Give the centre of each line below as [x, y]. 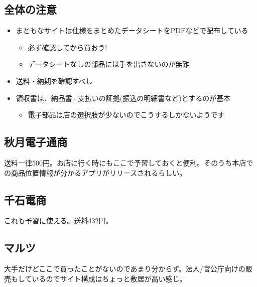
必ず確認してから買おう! [68, 47]
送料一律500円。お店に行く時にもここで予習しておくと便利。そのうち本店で [129, 162]
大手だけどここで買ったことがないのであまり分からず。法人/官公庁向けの [125, 269]
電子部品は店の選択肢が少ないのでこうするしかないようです [126, 115]
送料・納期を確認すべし [54, 81]
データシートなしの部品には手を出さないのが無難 [109, 64]
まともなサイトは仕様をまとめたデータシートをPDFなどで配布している [132, 30]
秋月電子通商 [36, 142]
